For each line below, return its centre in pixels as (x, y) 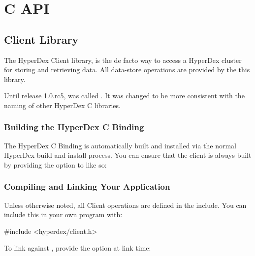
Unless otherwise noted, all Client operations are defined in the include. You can (125, 205)
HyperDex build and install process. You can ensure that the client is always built (128, 155)
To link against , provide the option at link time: (78, 247)
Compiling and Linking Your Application (87, 186)
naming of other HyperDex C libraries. (62, 105)
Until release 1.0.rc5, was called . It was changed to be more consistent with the (124, 96)
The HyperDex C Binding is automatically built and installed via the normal (120, 145)
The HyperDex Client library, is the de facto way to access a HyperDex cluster (123, 60)
